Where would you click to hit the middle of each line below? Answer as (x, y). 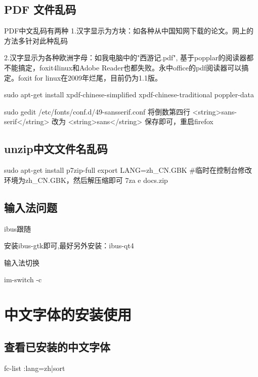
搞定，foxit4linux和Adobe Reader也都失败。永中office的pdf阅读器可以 (130, 67)
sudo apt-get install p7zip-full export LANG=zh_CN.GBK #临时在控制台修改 (128, 170)
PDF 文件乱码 (40, 9)
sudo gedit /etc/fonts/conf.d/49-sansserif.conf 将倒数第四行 (97, 111)
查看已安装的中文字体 (57, 346)
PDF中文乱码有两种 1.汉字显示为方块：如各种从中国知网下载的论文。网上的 (129, 31)
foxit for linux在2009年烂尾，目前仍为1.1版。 (90, 77)
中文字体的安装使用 (68, 314)
